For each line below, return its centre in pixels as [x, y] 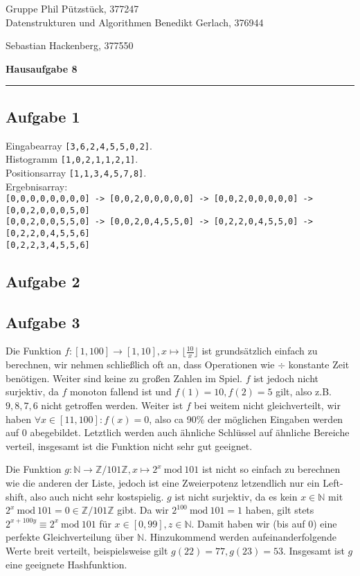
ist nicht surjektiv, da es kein [236, 496]
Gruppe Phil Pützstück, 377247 [72, 8]
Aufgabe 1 [43, 116]
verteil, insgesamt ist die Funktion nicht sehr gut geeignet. [129, 445]
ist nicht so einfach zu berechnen [271, 469]
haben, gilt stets [280, 510]
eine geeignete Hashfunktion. [66, 564]
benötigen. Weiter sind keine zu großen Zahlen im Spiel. [124, 378]
